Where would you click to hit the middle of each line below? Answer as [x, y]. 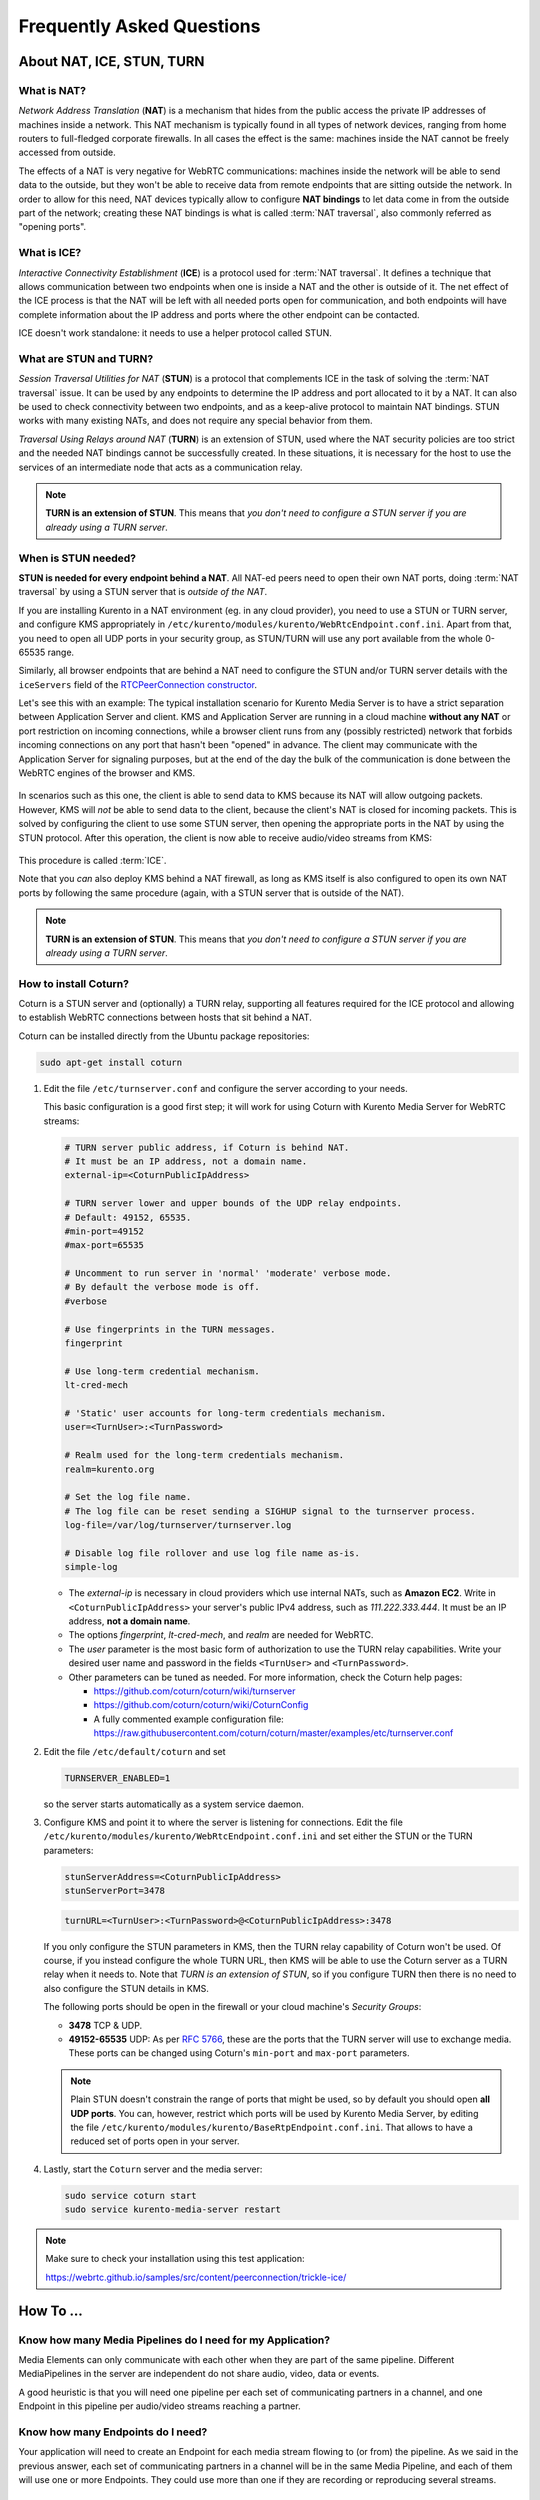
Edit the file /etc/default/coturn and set [134, 1751]
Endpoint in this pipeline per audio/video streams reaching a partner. [159, 2406]
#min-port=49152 [104, 1231]
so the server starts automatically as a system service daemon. [173, 1804]
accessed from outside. [67, 152]
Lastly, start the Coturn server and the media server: [153, 2169]
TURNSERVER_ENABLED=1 [117, 1778]
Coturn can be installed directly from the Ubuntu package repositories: [164, 1036]
